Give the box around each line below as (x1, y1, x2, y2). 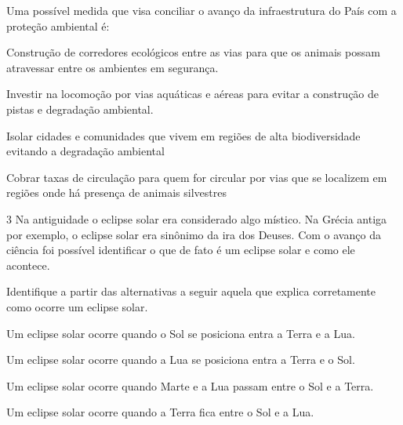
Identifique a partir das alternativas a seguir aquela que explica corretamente (6, 283, 376, 300)
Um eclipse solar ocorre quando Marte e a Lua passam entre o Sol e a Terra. (6, 377, 374, 394)
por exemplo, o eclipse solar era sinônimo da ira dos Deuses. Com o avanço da (6, 226, 381, 242)
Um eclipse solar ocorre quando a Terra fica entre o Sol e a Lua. (6, 404, 314, 420)
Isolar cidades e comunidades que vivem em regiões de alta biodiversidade (6, 127, 361, 143)
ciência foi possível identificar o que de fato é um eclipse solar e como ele (6, 242, 355, 258)
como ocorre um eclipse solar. (6, 298, 148, 314)
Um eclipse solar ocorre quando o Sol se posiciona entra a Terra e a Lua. (6, 325, 355, 341)
